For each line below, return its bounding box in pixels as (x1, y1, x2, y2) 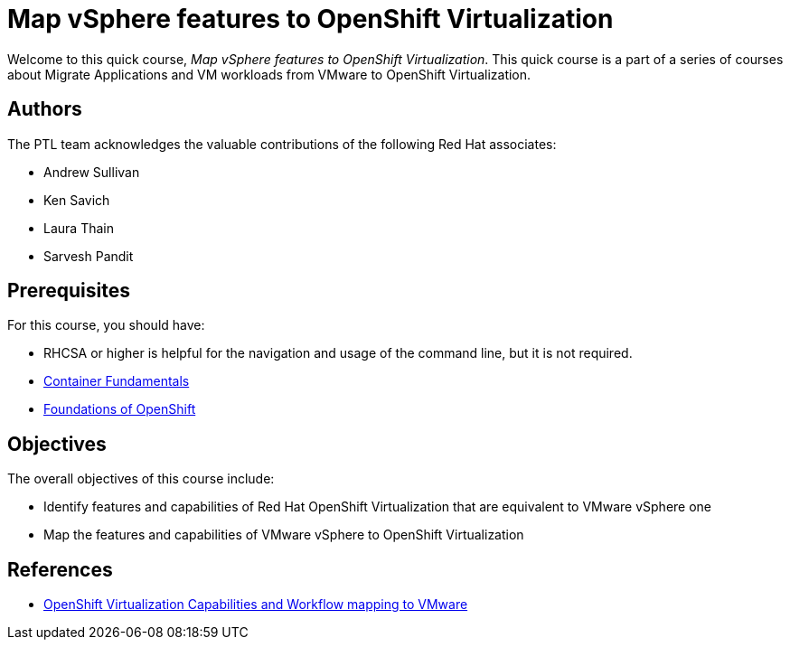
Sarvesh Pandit (43, 248, 134, 264)
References (7, 558, 113, 581)
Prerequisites (7, 279, 130, 303)
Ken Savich (43, 192, 110, 208)
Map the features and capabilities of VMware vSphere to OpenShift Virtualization (43, 527, 524, 543)
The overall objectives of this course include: (7, 471, 275, 487)
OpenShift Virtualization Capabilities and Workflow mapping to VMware (43, 596, 468, 613)
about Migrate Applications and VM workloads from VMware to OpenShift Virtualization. (7, 66, 531, 82)
